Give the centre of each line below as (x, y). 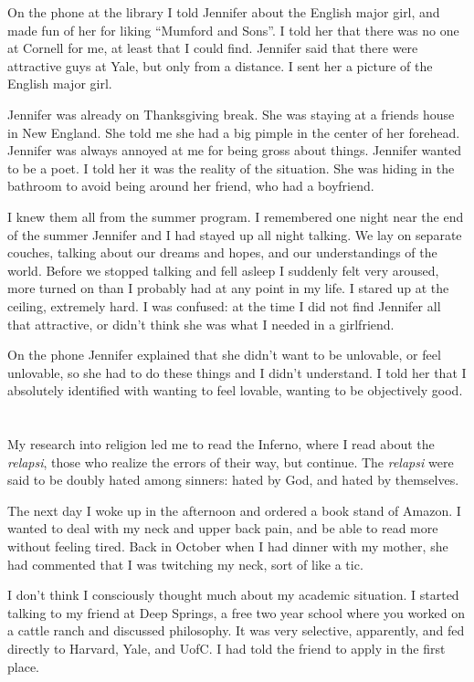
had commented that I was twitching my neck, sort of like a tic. (185, 564)
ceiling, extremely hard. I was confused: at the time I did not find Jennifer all (224, 305)
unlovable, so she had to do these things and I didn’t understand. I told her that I (237, 372)
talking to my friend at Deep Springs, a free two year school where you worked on (237, 612)
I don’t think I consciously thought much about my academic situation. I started (233, 595)
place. (23, 666)
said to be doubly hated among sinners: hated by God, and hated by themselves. (233, 480)
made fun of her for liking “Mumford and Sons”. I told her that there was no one (233, 30)
